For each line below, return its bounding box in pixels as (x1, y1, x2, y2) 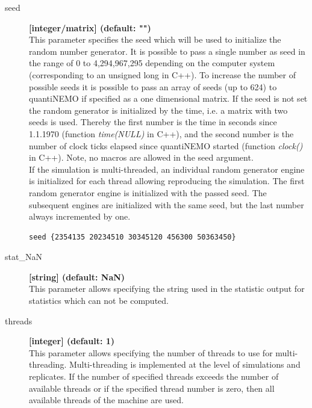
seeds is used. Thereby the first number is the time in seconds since (29, 116, 277, 128)
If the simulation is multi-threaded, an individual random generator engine (29, 162, 305, 175)
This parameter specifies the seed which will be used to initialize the (29, 33, 281, 46)
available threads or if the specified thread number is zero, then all (29, 382, 275, 394)
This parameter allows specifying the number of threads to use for (29, 346, 273, 359)
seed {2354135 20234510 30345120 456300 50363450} (29, 232, 236, 241)
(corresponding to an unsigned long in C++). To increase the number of (29, 68, 296, 81)
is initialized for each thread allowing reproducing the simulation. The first (29, 175, 305, 187)
